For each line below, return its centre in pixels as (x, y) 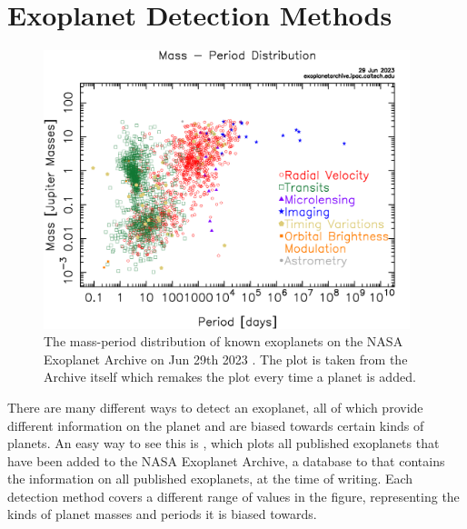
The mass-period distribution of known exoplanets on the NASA (224, 341)
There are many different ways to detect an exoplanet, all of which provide (215, 407)
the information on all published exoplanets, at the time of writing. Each (210, 479)
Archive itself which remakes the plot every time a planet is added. (230, 377)
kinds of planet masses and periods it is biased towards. (162, 514)
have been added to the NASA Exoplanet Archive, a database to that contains (226, 460)
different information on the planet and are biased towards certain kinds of (216, 425)
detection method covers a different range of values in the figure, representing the (233, 496)
